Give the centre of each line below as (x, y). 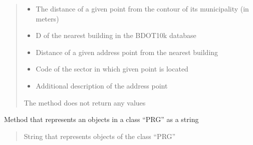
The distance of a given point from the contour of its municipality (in (142, 8)
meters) (47, 18)
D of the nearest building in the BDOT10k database (116, 35)
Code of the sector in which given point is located (112, 69)
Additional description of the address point (102, 85)
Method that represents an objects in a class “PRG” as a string (101, 119)
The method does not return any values (85, 102)
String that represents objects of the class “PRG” (100, 136)
